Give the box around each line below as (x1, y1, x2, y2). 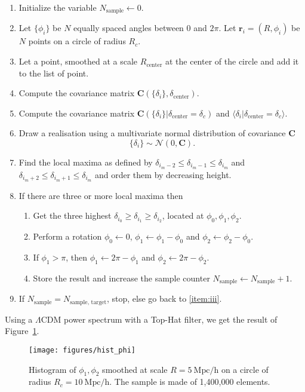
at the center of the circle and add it (165, 55, 299, 68)
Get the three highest (33, 209, 112, 222)
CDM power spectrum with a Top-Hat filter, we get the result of (41, 313, 278, 325)
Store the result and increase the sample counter (33, 271, 210, 284)
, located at (162, 209, 204, 222)
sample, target (70, 299, 107, 305)
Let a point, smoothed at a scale (19, 55, 138, 68)
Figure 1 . (5, 324, 39, 337)
